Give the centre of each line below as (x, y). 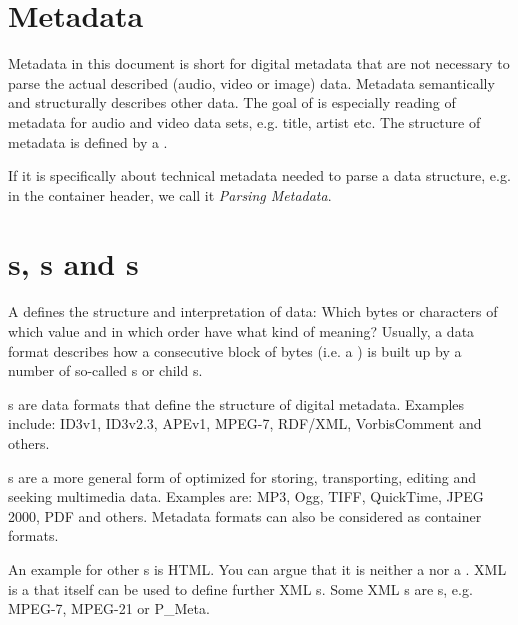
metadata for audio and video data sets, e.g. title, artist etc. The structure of (244, 121)
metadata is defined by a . (88, 141)
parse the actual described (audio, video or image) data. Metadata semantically (251, 82)
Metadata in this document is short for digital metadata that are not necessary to (259, 63)
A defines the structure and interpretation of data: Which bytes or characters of (253, 311)
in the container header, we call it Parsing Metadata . (170, 194)
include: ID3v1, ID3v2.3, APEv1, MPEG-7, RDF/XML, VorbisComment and (245, 423)
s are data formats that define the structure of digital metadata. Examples (236, 403)
